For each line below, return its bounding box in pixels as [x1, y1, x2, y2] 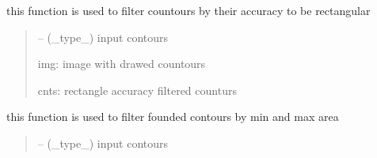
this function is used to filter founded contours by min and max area [6, 108, 339, 125]
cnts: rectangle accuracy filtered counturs [37, 81, 237, 98]
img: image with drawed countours [37, 55, 206, 72]
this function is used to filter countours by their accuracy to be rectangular [6, 2, 371, 18]
